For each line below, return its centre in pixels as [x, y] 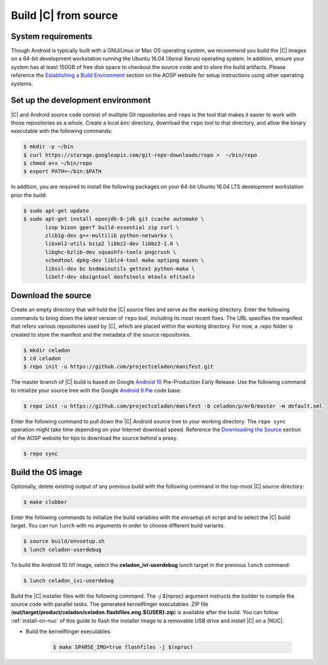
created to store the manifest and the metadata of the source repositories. [101, 334]
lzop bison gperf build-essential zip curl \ [112, 227]
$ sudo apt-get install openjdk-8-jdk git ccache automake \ [114, 219]
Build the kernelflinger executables [68, 631]
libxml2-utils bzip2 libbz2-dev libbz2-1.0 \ [112, 244]
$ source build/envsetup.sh [64, 541]
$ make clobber [45, 502]
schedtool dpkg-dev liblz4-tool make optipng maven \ [125, 260]
